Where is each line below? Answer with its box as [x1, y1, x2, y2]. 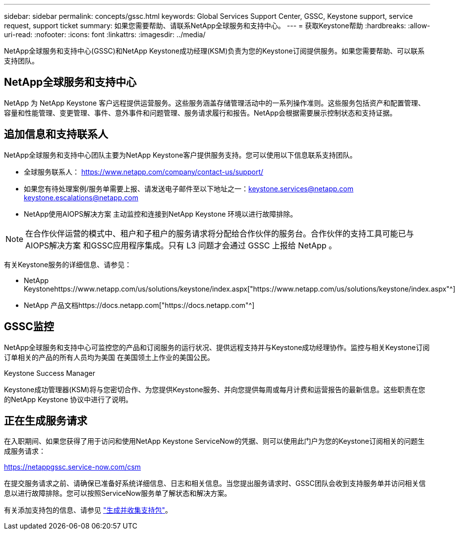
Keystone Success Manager [4, 368, 96, 377]
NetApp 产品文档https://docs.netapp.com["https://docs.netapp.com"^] [24, 300, 255, 309]
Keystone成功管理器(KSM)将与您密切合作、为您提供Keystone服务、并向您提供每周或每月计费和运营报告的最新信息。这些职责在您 [4, 385, 425, 394]
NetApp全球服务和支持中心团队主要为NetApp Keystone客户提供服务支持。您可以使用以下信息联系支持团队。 [4, 150, 357, 159]
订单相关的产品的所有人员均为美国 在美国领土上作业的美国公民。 [4, 353, 214, 361]
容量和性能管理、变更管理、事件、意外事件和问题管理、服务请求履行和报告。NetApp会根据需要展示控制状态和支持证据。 [4, 108, 397, 117]
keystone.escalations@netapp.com [24, 193, 138, 202]
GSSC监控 [4, 320, 54, 333]
